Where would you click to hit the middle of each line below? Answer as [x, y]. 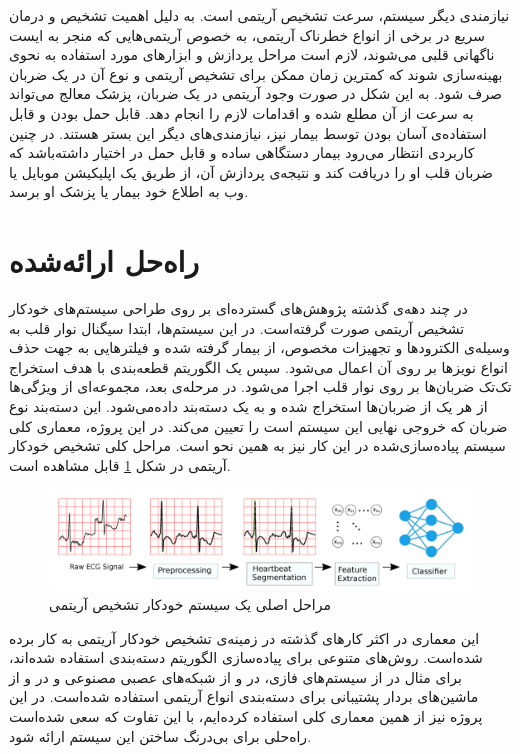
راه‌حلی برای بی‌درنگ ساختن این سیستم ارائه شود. [160, 735]
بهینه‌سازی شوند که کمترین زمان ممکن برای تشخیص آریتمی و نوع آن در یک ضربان [256, 73]
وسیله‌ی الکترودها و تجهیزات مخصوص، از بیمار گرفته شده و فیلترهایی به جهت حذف [259, 347]
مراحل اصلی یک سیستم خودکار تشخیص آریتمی [190, 604]
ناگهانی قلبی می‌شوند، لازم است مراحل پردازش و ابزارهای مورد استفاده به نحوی [252, 54]
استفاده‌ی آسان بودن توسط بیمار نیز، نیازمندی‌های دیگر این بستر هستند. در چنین [248, 132]
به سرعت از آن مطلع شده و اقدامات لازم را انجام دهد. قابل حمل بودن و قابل [241, 112]
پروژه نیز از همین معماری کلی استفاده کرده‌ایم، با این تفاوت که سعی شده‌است [246, 716]
